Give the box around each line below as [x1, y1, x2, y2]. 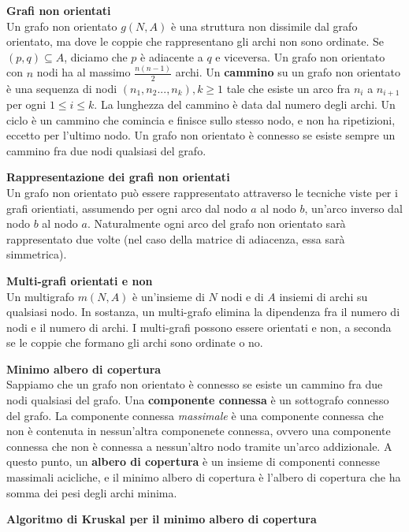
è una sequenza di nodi [6, 80, 117, 96]
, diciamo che [64, 48, 128, 65]
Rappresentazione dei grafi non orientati [6, 169, 230, 185]
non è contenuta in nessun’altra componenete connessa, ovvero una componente [6, 422, 391, 439]
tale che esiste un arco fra [226, 80, 351, 96]
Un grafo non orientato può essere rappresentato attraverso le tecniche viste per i [6, 184, 398, 200]
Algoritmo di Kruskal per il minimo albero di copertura [6, 511, 317, 527]
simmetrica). [6, 246, 67, 262]
